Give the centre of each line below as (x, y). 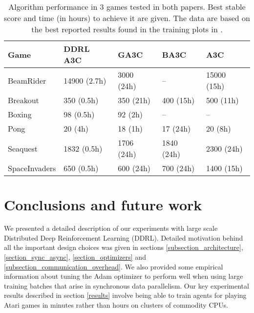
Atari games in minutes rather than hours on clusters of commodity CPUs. (116, 304)
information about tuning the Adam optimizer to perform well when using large (124, 276)
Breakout (23, 100)
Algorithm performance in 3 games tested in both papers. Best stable (127, 7)
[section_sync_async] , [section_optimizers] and (75, 257)
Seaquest (23, 148)
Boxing (20, 114)
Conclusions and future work (103, 205)
